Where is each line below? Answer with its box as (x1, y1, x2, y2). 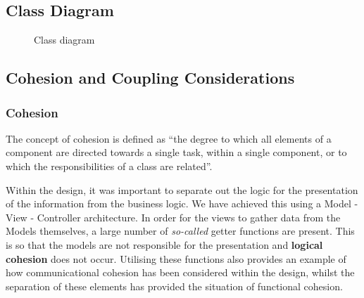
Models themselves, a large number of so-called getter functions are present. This (6, 223, 355, 238)
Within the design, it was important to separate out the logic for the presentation (6, 182, 358, 197)
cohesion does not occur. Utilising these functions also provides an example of (6, 251, 346, 266)
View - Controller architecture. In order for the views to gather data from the (6, 209, 341, 224)
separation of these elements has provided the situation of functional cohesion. (6, 278, 343, 293)
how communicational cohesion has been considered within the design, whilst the (6, 265, 355, 280)
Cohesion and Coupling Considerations (6, 67, 295, 89)
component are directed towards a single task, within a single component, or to (6, 145, 347, 160)
